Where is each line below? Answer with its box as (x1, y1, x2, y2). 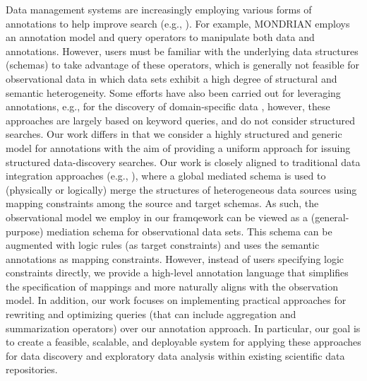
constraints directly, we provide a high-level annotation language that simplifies (6, 265, 349, 280)
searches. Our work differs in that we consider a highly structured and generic (6, 127, 342, 141)
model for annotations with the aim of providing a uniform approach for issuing (6, 140, 351, 155)
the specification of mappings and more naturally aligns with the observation (6, 279, 339, 293)
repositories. (6, 362, 58, 377)
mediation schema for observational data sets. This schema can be (47, 223, 332, 238)
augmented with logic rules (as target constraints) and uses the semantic (6, 238, 320, 252)
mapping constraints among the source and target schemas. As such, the (6, 196, 319, 211)
